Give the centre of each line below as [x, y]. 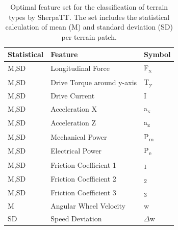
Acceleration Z [73, 123]
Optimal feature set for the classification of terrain [89, 7]
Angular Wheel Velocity [88, 206]
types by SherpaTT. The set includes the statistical [89, 17]
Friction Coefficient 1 [83, 164]
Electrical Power [76, 151]
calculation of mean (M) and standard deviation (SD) [89, 27]
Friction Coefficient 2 [83, 178]
